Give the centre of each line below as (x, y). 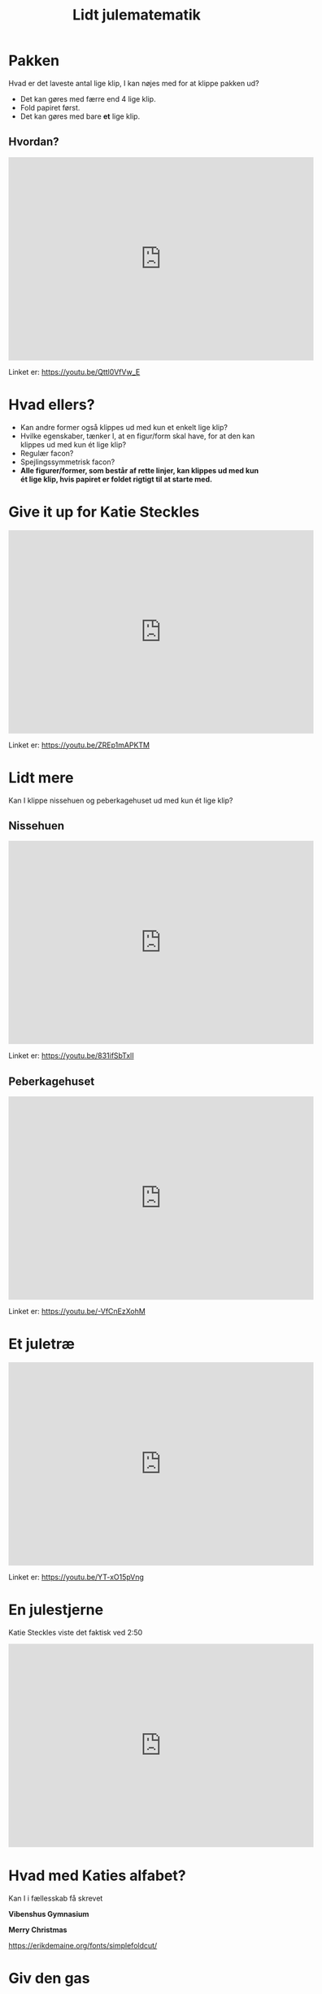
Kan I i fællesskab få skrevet (56, 1898)
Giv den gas (50, 1979)
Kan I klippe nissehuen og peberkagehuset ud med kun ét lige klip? (121, 800)
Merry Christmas (38, 1930)
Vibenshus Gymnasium (49, 1914)
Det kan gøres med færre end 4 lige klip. (88, 98)
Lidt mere (41, 777)
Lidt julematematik (136, 15)
